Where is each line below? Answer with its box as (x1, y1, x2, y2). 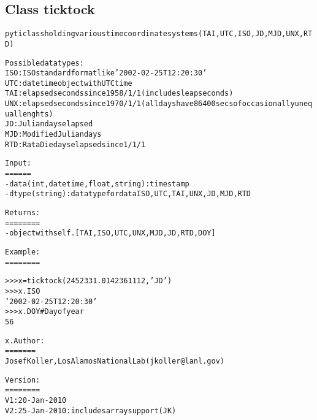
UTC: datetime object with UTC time (5, 78, 132, 88)
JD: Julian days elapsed (5, 120, 93, 129)
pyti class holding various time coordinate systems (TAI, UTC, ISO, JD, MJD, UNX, (5, 29, 304, 39)
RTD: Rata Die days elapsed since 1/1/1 (5, 140, 146, 149)
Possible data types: (5, 58, 84, 67)
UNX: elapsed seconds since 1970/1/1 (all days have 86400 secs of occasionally (5, 99, 295, 109)
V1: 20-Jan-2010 (5, 395, 67, 405)
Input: (5, 159, 31, 168)
